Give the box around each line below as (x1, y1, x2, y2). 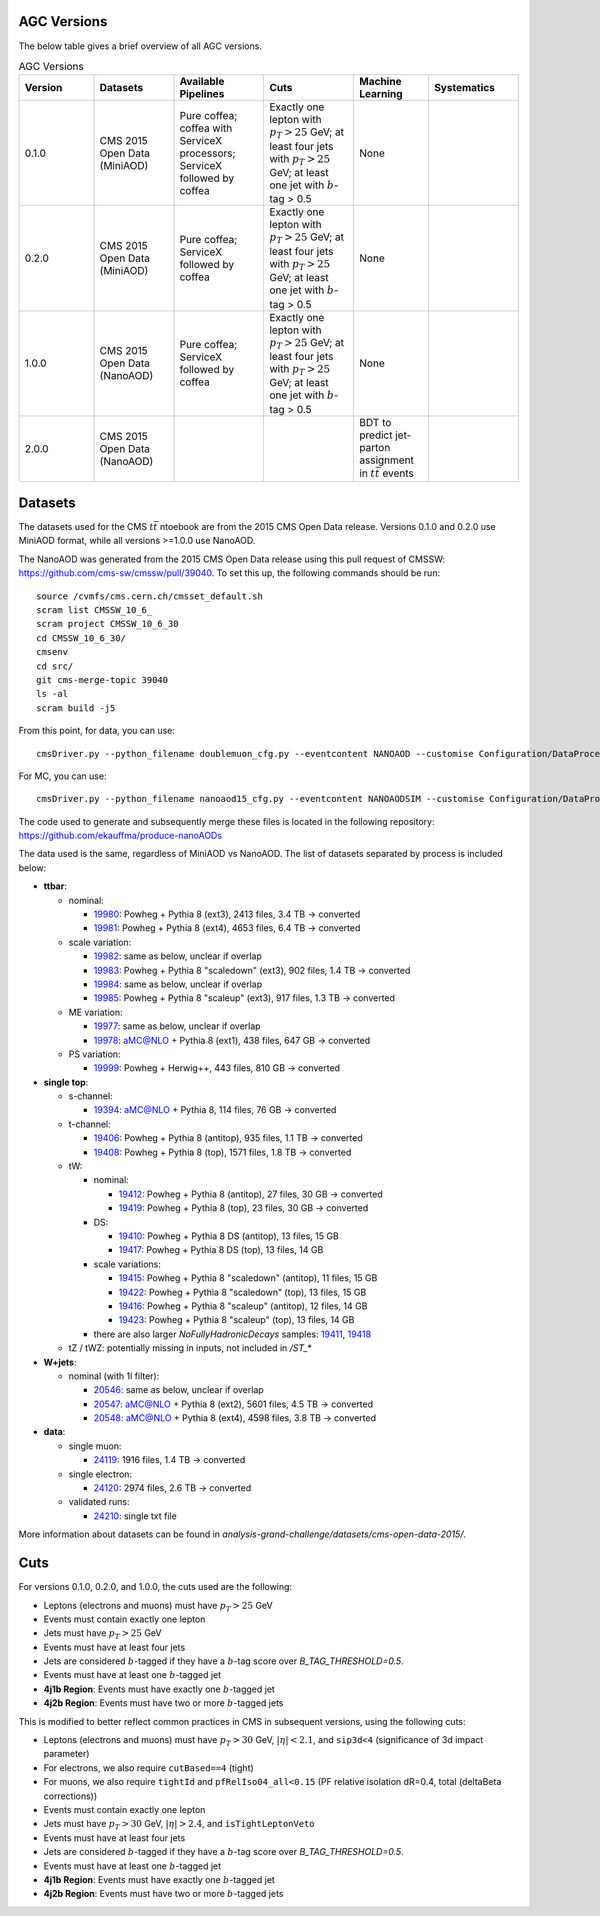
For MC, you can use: (18, 770, 107, 782)
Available (179, 75, 225, 89)
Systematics (433, 81, 495, 95)
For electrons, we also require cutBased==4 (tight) (43, 1761, 254, 1774)
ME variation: (68, 1006, 123, 1018)
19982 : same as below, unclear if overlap (93, 950, 262, 962)
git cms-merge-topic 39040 (36, 674, 169, 685)
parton (359, 440, 391, 454)
